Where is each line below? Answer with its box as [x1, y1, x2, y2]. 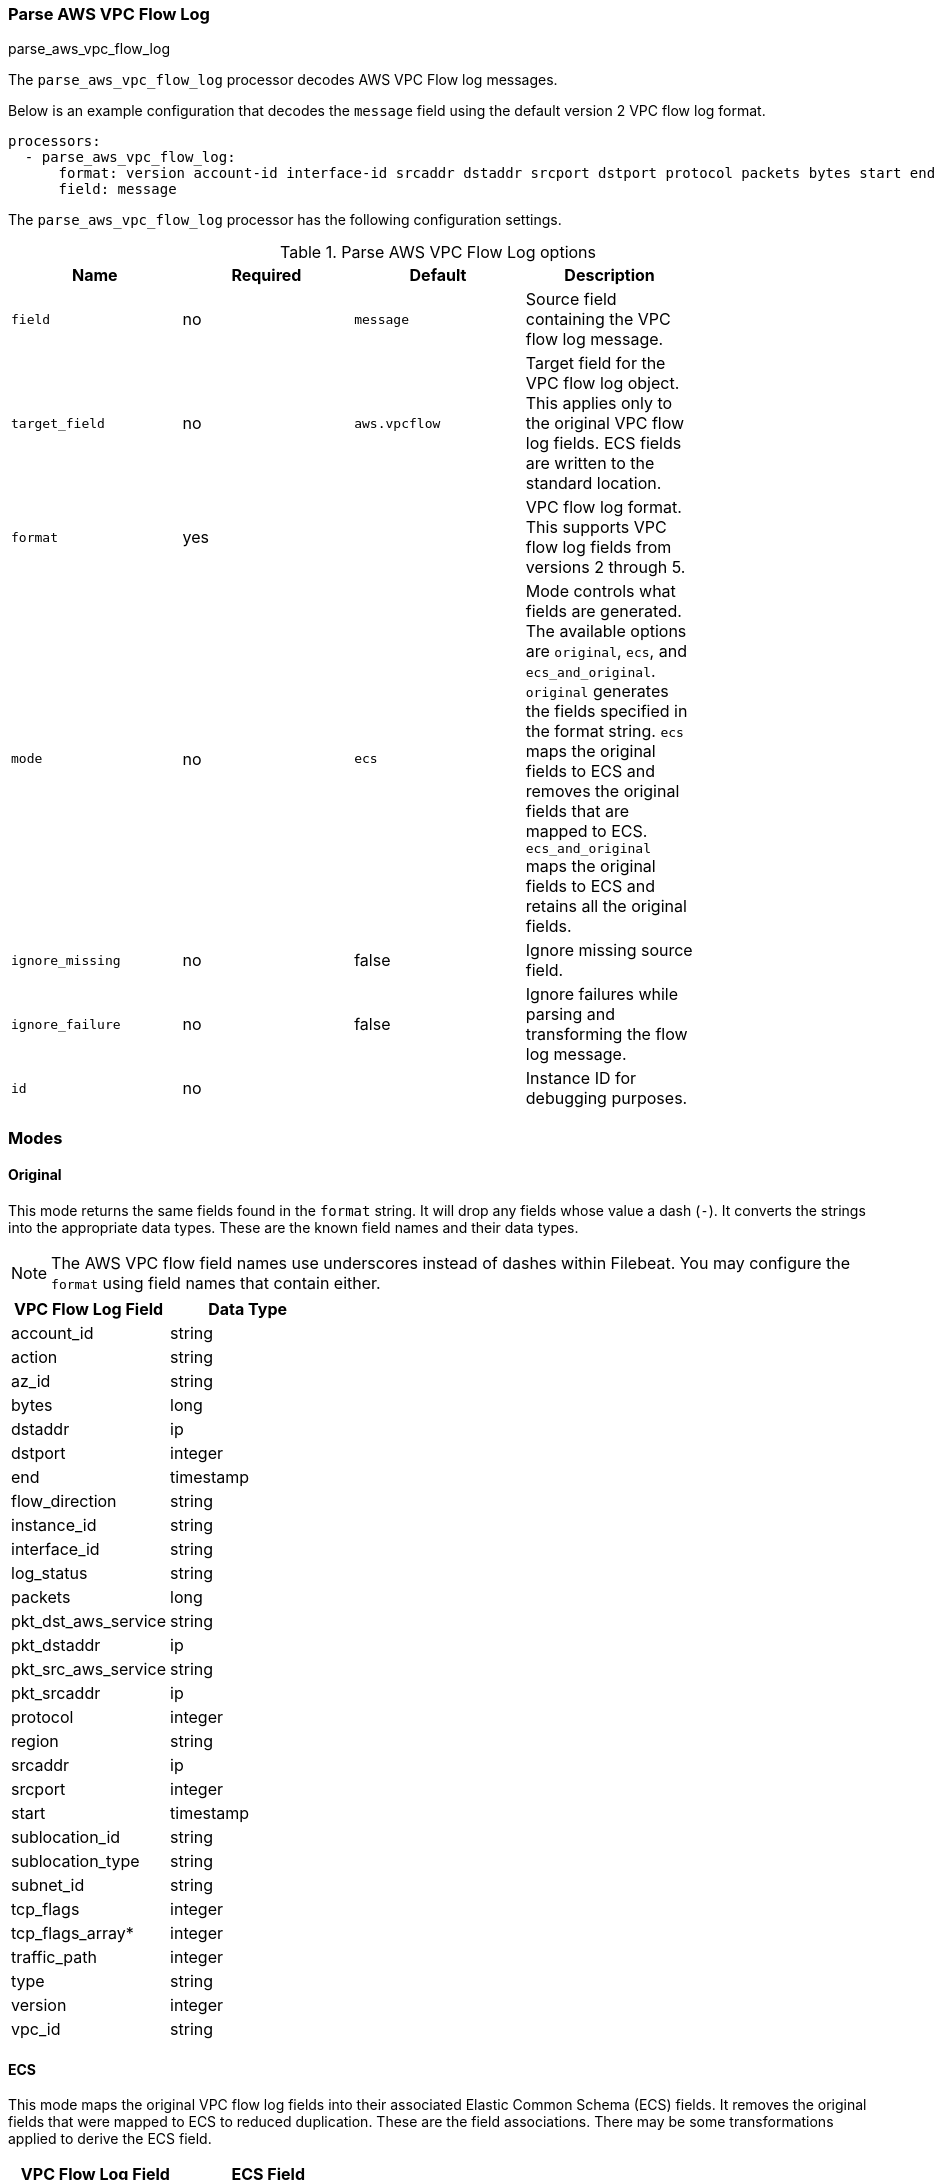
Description [564, 265, 655, 286]
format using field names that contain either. [51, 1272, 381, 1293]
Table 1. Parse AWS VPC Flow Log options [279, 242, 597, 263]
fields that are [525, 801, 630, 822]
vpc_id [11, 2018, 61, 2039]
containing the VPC [525, 309, 671, 330]
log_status [11, 1562, 88, 1583]
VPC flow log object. [525, 373, 680, 394]
